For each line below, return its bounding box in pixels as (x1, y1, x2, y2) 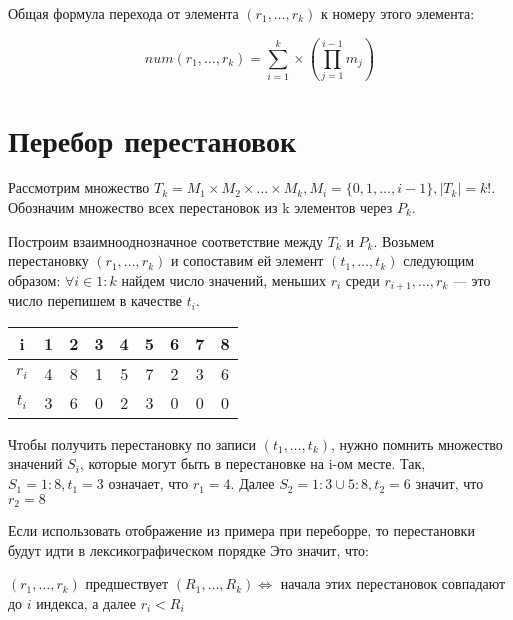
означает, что (108, 473, 189, 494)
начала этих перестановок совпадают (280, 573, 506, 594)
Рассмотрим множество (8, 177, 150, 198)
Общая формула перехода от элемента (8, 3, 239, 23)
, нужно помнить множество (331, 433, 503, 454)
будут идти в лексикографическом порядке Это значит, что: (8, 539, 369, 560)
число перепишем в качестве (8, 290, 183, 311)
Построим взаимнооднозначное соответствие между (8, 230, 323, 251)
